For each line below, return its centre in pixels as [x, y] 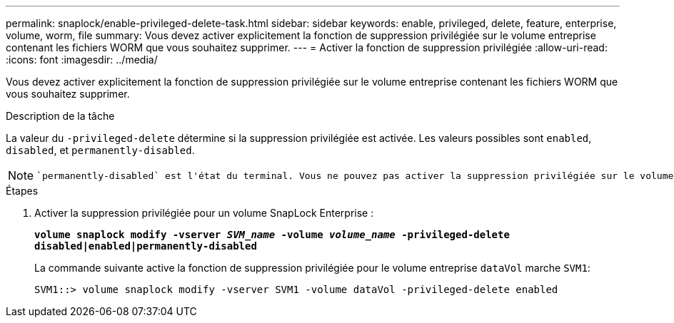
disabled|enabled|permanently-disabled [146, 246]
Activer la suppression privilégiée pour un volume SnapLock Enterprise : [204, 213]
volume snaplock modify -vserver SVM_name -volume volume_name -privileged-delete [272, 235]
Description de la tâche [60, 116]
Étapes [22, 191]
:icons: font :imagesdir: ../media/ [82, 60]
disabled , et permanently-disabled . [100, 150]
